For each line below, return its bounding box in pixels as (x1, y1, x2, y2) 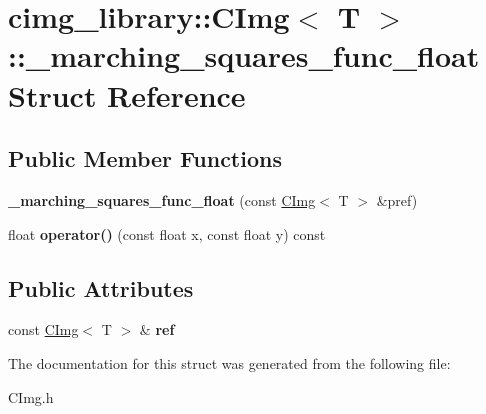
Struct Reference (8, 74, 246, 115)
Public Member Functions (8, 143, 282, 174)
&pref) (376, 189, 418, 210)
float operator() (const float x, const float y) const (8, 223, 326, 244)
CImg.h (8, 386, 54, 407)
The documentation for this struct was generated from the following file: (8, 352, 451, 373)
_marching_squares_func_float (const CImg (8, 189, 316, 210)
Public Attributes (8, 272, 194, 303)
